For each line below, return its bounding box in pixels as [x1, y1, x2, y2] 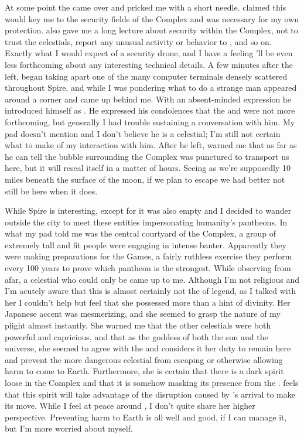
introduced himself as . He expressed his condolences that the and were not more [5, 104, 295, 117]
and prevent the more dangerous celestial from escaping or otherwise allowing [5, 353, 283, 365]
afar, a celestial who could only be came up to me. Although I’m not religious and [5, 273, 300, 285]
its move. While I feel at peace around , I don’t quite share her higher [5, 399, 255, 412]
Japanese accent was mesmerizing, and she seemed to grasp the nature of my [5, 307, 281, 320]
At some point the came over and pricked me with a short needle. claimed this [5, 1, 286, 13]
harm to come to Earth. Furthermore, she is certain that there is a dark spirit [5, 365, 284, 377]
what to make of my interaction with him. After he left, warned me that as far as [5, 139, 297, 151]
